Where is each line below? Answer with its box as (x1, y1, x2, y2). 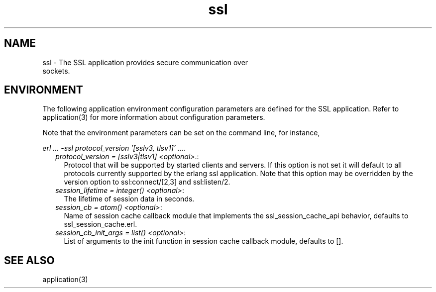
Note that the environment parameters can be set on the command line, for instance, (42, 128, 320, 137)
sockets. (42, 66, 70, 75)
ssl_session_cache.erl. (64, 220, 137, 229)
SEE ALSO (4, 254, 55, 267)
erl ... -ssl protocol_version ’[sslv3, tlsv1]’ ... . (42, 144, 186, 153)
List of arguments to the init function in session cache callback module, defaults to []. (64, 237, 343, 246)
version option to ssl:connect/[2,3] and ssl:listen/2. (64, 178, 230, 187)
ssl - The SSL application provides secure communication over (42, 58, 248, 67)
